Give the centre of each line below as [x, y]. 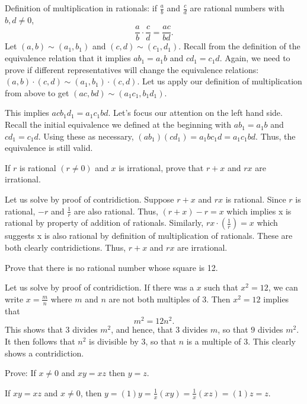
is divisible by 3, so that [132, 341]
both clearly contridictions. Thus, [65, 247]
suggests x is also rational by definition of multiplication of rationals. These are [149, 236]
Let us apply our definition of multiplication [222, 81]
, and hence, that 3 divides [159, 329]
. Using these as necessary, [86, 136]
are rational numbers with [237, 8]
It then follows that [40, 341]
